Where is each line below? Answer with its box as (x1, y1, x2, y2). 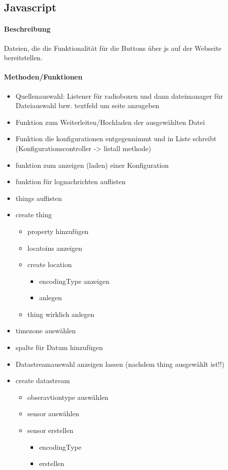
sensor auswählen (27, 408, 79, 419)
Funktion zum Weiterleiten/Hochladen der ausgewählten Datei (15, 117, 205, 127)
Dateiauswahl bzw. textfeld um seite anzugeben (15, 100, 159, 111)
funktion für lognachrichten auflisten (15, 176, 126, 187)
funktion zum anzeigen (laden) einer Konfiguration (15, 159, 169, 170)
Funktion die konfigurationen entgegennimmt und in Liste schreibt (15, 133, 217, 144)
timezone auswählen (15, 325, 76, 336)
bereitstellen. (4, 52, 43, 63)
